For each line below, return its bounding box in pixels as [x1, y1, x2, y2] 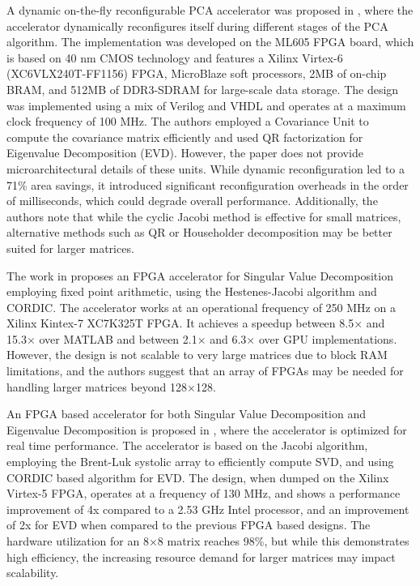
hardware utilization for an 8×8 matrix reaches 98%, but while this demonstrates [6, 533, 409, 549]
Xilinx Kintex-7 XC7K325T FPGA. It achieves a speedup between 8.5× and [6, 314, 385, 331]
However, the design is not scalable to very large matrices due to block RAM [6, 346, 388, 363]
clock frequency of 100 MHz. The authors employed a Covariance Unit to [6, 113, 369, 130]
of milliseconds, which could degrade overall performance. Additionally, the [6, 192, 378, 209]
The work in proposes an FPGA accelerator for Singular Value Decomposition [6, 267, 393, 284]
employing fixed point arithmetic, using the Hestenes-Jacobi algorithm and [6, 283, 377, 300]
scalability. [6, 564, 59, 581]
